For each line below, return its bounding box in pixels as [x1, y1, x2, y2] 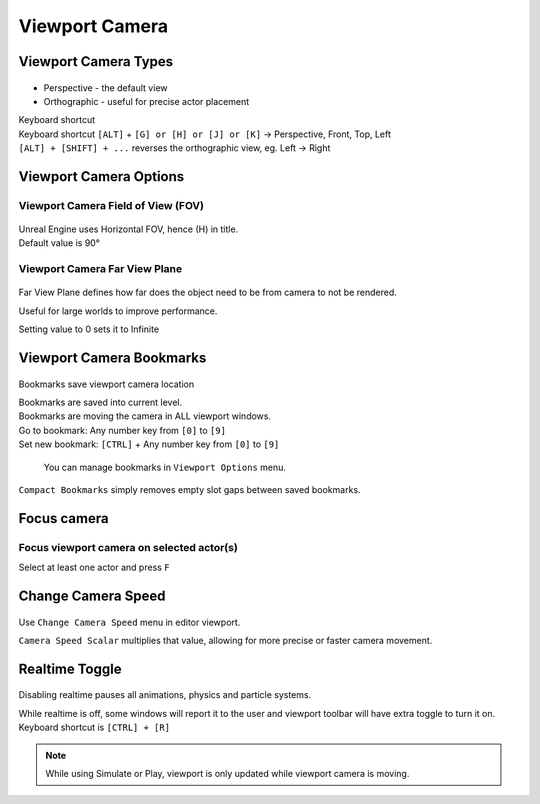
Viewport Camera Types [18, 53, 174, 70]
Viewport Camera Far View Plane [18, 262, 183, 276]
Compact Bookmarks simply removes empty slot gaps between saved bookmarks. [18, 483, 361, 495]
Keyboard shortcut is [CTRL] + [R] [18, 721, 170, 734]
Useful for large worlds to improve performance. [18, 305, 218, 317]
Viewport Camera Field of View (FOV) [18, 198, 205, 212]
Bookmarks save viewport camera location [18, 378, 195, 390]
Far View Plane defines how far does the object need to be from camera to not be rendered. [18, 286, 397, 299]
